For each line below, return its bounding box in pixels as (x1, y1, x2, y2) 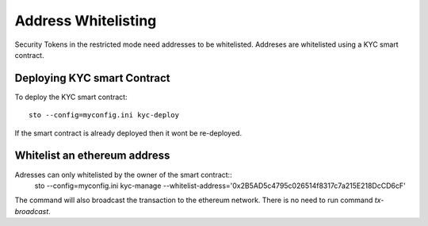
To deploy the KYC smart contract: (14, 92, 128, 102)
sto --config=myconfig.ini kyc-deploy (29, 111, 180, 120)
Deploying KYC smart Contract (14, 71, 170, 85)
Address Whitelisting (14, 12, 157, 29)
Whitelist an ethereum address (14, 149, 170, 163)
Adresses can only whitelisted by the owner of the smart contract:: (14, 170, 233, 179)
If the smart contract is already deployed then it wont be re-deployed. (14, 128, 242, 138)
